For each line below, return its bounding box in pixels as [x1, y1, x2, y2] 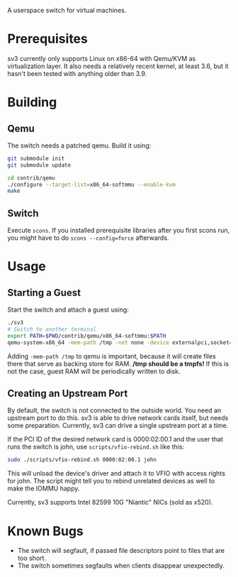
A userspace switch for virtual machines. [7, 6, 127, 14]
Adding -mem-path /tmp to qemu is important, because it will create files [7, 351, 216, 361]
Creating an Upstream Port [7, 388, 128, 400]
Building [7, 94, 57, 111]
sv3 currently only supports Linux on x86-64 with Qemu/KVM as [7, 54, 196, 62]
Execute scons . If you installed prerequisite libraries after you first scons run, [7, 226, 230, 235]
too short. [17, 554, 47, 563]
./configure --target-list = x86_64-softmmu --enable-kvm [7, 181, 176, 188]
